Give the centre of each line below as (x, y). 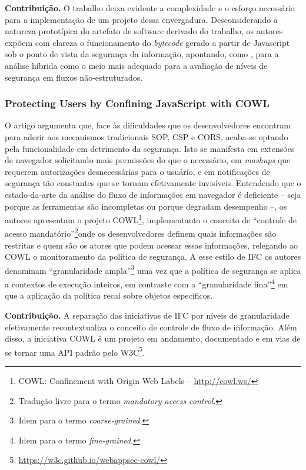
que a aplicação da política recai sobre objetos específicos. (109, 295)
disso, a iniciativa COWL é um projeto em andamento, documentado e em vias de (153, 338)
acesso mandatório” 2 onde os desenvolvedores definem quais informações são (141, 233)
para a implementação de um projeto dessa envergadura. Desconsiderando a (141, 19)
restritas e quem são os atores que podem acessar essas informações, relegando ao (151, 245)
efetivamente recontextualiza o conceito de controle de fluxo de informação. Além (151, 327)
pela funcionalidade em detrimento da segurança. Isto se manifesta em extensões (150, 148)
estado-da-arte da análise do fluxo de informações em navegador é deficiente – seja (153, 194)
